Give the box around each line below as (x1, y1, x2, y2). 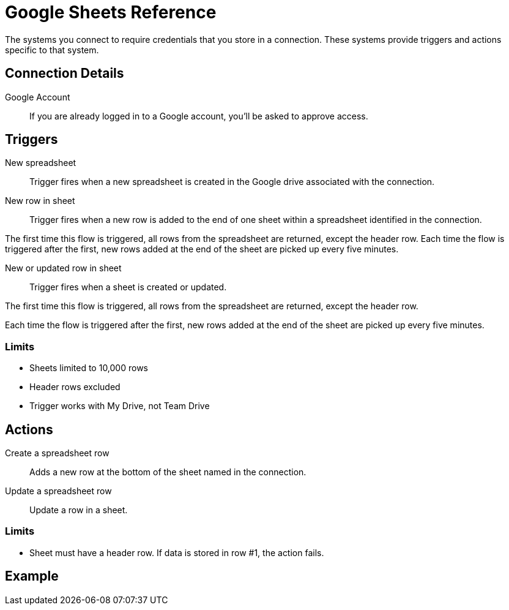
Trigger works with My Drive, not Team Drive (29, 401, 210, 412)
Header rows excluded (29, 382, 121, 393)
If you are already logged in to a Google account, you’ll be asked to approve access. (29, 110, 368, 121)
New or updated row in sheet (5, 263, 122, 274)
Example (5, 568, 59, 584)
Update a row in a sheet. (29, 505, 128, 516)
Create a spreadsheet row (5, 448, 110, 459)
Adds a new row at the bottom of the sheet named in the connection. (29, 467, 307, 478)
